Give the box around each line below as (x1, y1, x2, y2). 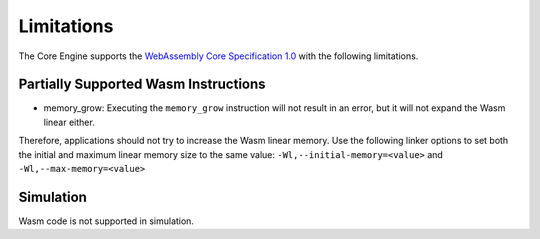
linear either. (43, 116, 95, 128)
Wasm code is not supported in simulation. (18, 215, 195, 227)
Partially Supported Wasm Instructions (18, 76, 266, 93)
